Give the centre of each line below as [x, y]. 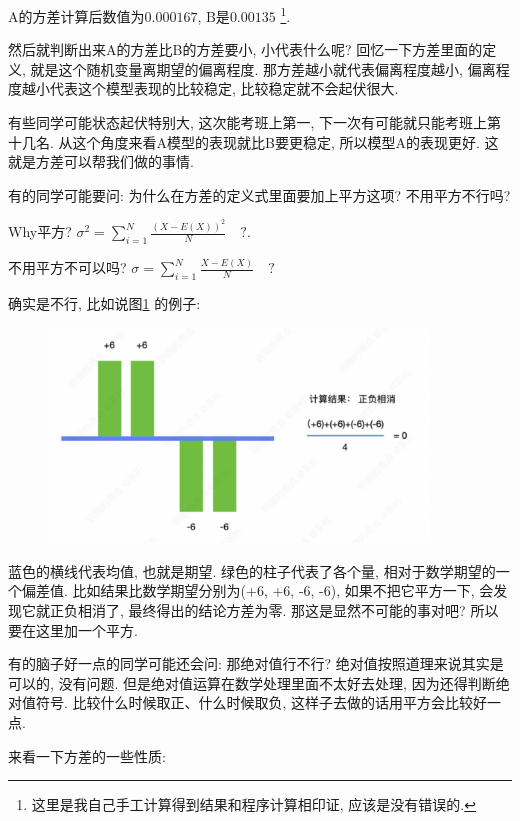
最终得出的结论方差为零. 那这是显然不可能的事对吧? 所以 [313, 609]
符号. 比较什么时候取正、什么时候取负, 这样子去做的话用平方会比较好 [261, 702]
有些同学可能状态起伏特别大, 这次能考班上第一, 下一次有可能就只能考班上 [248, 122]
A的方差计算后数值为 [76, 15]
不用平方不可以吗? [67, 267]
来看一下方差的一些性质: [87, 755]
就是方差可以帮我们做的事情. [101, 161]
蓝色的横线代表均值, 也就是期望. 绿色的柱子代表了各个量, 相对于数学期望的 [252, 570]
